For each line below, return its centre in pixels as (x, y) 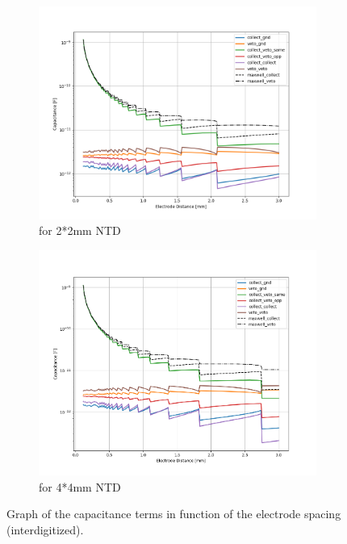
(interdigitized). (45, 529)
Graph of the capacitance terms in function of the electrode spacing (174, 514)
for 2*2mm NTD (80, 230)
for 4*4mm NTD (80, 486)
